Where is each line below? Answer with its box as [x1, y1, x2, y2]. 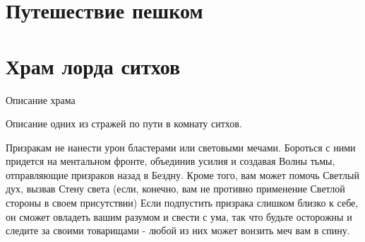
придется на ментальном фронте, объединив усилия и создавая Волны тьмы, [6, 154, 335, 168]
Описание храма [6, 92, 76, 107]
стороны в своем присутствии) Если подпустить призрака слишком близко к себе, [6, 195, 359, 210]
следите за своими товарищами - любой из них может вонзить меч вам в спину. [6, 223, 350, 238]
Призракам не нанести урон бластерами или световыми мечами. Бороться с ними [6, 139, 356, 154]
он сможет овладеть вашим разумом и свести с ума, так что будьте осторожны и [6, 209, 352, 224]
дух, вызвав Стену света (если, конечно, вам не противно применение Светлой [6, 181, 345, 196]
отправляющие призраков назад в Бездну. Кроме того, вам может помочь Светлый [6, 167, 359, 182]
